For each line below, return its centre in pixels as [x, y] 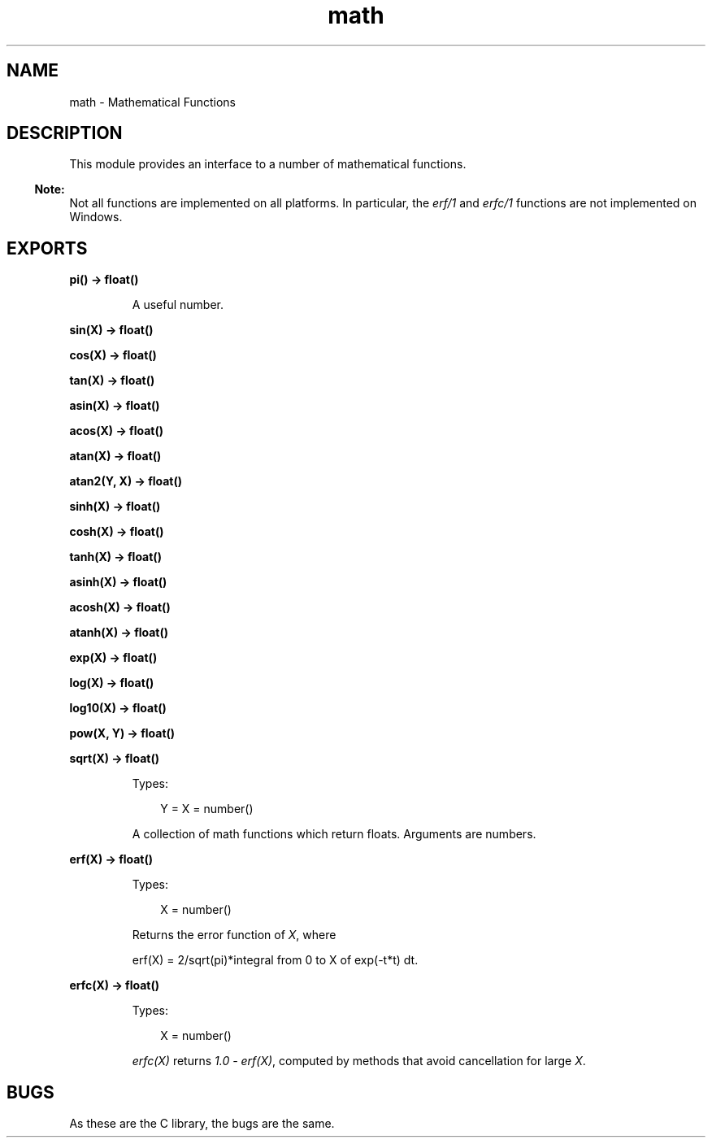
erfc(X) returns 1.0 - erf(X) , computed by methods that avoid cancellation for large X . [359, 1061]
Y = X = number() [207, 809]
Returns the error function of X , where [234, 935]
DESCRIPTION [65, 133]
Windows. [96, 217]
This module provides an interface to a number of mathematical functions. [268, 164]
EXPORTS [47, 248]
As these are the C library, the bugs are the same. [202, 1124]
